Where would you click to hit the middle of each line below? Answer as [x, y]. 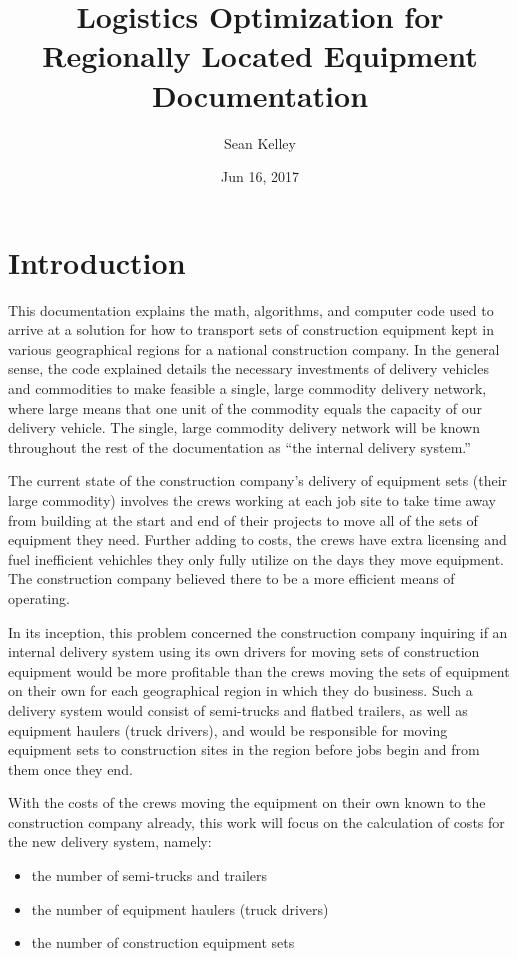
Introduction [97, 261]
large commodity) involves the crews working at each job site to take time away [252, 499]
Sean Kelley [260, 142]
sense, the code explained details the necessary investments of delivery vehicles [248, 368]
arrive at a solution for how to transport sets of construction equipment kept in [251, 329]
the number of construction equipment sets [163, 942]
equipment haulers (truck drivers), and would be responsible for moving [228, 729]
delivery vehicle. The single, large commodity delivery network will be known [244, 427]
